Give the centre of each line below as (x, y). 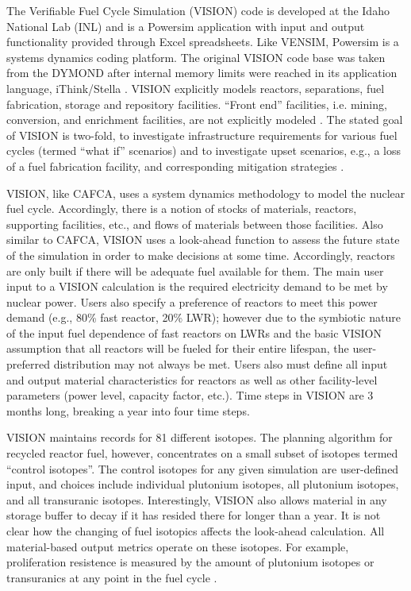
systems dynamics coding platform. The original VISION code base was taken (196, 57)
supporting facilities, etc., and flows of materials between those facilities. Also (195, 224)
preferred (28, 364)
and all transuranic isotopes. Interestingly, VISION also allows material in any (197, 499)
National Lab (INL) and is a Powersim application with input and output (186, 26)
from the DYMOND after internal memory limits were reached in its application (202, 73)
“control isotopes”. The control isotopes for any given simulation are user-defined (203, 468)
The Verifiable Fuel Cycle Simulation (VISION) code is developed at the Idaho (198, 10)
